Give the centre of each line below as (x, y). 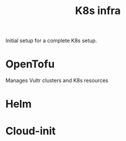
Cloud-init (31, 131)
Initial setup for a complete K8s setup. (51, 41)
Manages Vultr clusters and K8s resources (57, 81)
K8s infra (98, 11)
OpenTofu (30, 64)
